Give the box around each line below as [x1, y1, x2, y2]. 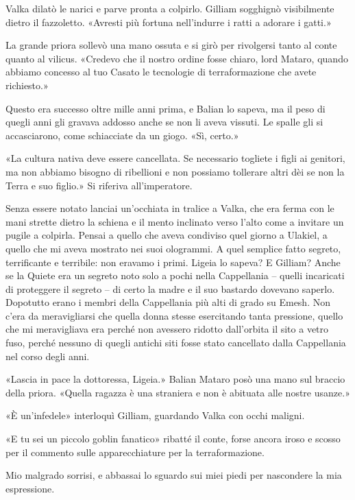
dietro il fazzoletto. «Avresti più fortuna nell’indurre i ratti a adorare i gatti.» [5, 14, 332, 29]
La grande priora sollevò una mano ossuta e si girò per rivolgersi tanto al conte [5, 38, 337, 52]
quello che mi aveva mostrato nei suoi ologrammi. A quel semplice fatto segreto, [5, 241, 341, 255]
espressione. [5, 481, 55, 495]
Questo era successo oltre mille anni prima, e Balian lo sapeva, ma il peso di [5, 101, 326, 115]
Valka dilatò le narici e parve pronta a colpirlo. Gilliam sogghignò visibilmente [5, 1, 334, 15]
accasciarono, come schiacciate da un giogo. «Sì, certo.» [5, 128, 239, 142]
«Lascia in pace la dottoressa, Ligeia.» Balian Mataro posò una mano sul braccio [5, 372, 345, 386]
